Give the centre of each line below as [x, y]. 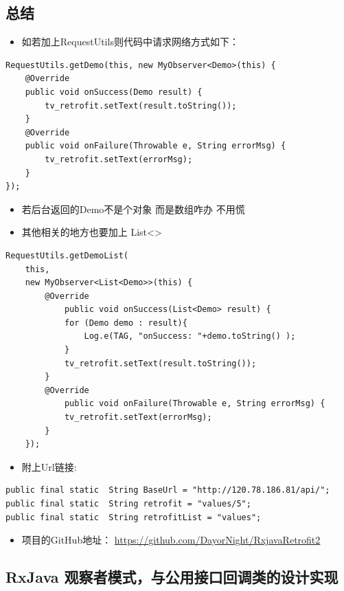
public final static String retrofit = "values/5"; [128, 504]
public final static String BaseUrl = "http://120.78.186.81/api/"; [168, 490]
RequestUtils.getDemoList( [67, 255]
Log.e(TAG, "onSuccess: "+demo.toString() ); [190, 336]
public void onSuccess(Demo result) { [114, 92]
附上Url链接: [49, 466]
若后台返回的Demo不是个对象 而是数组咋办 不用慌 [133, 209]
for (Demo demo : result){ [126, 323]
